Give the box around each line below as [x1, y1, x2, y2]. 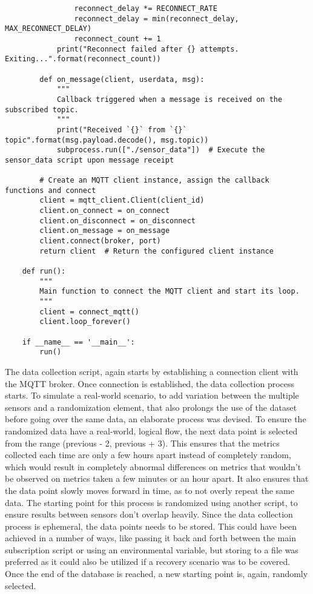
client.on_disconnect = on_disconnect [39, 216, 196, 225]
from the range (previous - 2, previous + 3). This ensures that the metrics [5, 436, 280, 449]
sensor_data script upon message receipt [5, 155, 174, 164]
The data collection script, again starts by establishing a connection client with [5, 365, 298, 377]
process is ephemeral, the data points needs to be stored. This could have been [5, 519, 297, 532]
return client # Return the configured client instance [39, 246, 274, 255]
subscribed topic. [5, 105, 79, 114]
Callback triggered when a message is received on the [56, 95, 283, 104]
